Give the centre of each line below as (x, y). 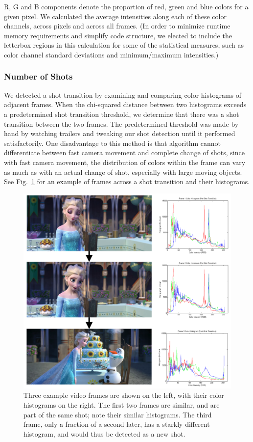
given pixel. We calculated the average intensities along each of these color (115, 16)
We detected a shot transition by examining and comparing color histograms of (123, 95)
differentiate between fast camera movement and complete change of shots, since (124, 152)
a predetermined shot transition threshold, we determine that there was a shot (122, 114)
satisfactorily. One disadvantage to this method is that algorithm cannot (113, 143)
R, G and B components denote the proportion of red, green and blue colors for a (126, 6)
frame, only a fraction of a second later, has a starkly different (117, 424)
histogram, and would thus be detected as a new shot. (104, 433)
